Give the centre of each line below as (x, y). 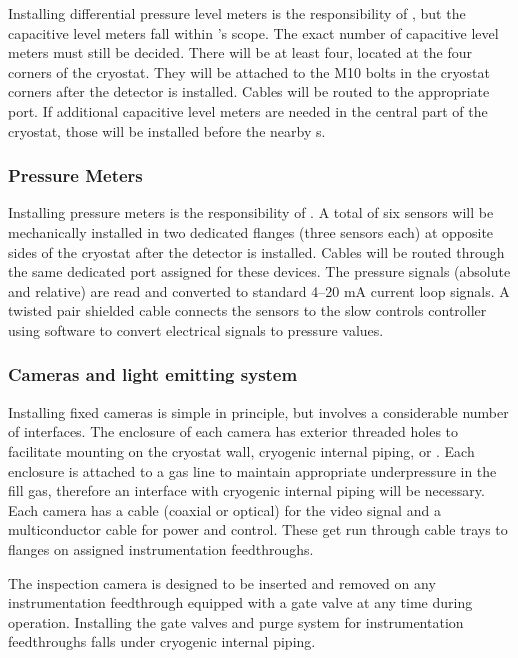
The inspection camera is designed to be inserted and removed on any (222, 582)
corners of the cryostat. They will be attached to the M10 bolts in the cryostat (249, 71)
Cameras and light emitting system (153, 374)
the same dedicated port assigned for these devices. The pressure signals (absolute (259, 271)
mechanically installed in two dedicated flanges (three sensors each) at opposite (251, 231)
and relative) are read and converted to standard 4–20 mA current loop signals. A (259, 290)
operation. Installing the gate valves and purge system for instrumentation (236, 621)
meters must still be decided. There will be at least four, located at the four (240, 52)
